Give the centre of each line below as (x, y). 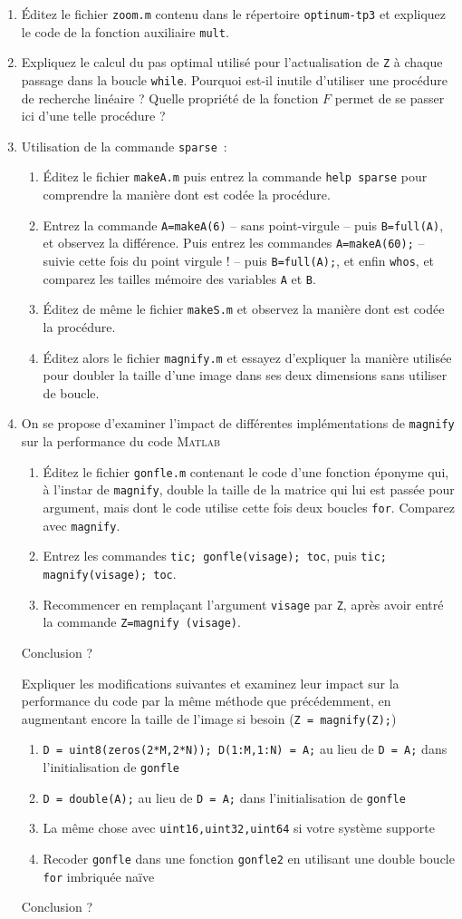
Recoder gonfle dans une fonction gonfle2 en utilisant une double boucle (249, 858)
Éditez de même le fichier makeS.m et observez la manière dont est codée (244, 309)
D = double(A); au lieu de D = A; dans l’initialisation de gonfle (224, 797)
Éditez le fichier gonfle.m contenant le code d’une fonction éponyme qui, (246, 471)
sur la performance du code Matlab (121, 441)
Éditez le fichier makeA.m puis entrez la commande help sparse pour (235, 176)
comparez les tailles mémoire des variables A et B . (179, 278)
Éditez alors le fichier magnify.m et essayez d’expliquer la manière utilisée (247, 357)
